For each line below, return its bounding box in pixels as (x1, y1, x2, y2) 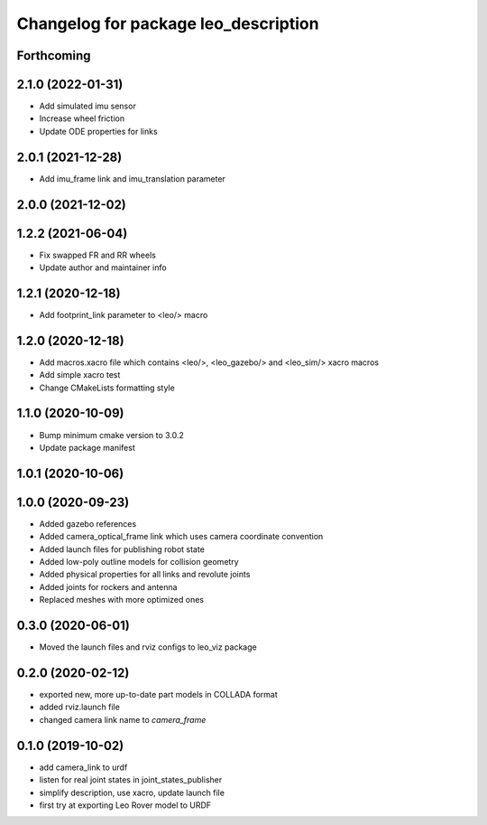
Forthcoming (16, 48, 91, 63)
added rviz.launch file (39, 701, 121, 713)
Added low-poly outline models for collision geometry (39, 557, 239, 567)
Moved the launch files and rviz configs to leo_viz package (39, 642, 257, 652)
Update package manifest (39, 442, 135, 453)
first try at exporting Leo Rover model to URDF (39, 800, 212, 811)
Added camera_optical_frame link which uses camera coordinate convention (39, 531, 324, 542)
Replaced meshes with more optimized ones (39, 595, 205, 605)
